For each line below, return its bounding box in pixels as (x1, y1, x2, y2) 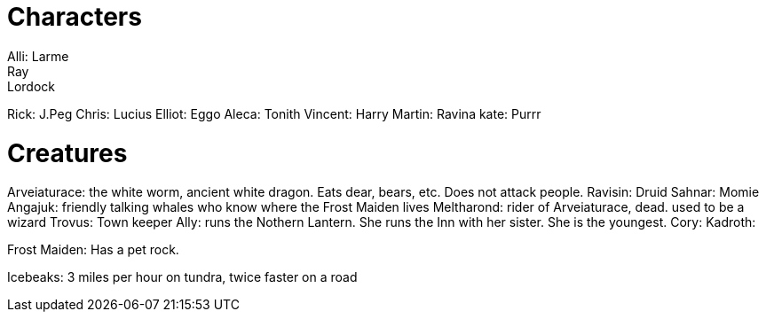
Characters (7, 2, 142, 32)
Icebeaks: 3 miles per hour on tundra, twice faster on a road (7, 269, 358, 285)
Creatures (7, 137, 128, 168)
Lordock (7, 78, 55, 94)
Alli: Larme (7, 48, 69, 64)
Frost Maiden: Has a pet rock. (7, 242, 179, 258)
